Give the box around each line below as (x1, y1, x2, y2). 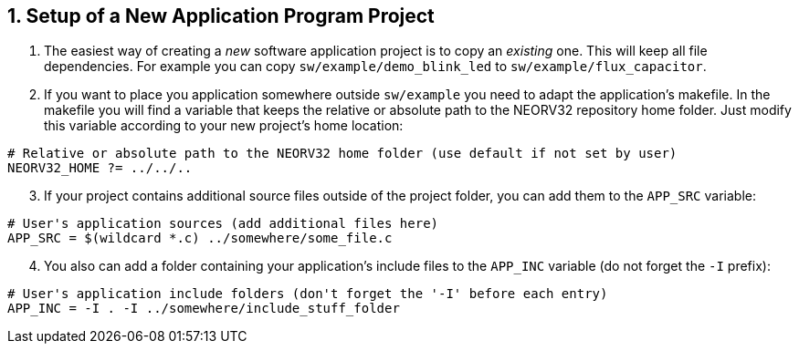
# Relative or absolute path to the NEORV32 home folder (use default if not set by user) (7, 146, 678, 161)
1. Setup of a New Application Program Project (7, 5, 435, 27)
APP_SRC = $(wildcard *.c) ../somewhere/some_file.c (7, 231, 393, 246)
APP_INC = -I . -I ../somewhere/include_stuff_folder (7, 301, 400, 316)
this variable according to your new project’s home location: (44, 118, 404, 134)
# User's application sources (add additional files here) (7, 216, 439, 232)
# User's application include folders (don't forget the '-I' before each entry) (7, 286, 608, 302)
